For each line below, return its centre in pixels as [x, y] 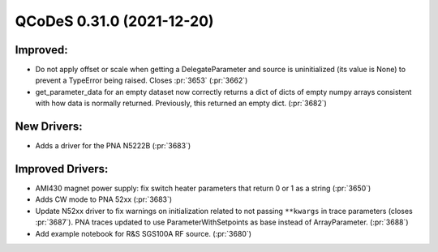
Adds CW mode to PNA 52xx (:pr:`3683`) [104, 199]
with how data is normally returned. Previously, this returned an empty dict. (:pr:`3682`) [181, 103]
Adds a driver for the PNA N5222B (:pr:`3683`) [113, 146]
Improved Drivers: [62, 169]
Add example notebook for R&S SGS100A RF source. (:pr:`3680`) [143, 233]
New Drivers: [49, 127]
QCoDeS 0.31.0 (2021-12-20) [114, 21]
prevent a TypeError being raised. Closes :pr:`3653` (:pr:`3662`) [142, 80]
